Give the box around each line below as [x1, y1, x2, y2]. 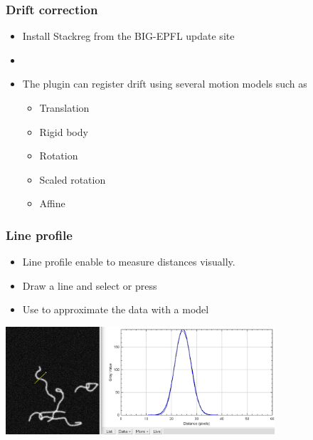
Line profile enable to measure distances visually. [22, 254, 235, 269]
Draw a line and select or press [22, 278, 157, 293]
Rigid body [39, 124, 88, 139]
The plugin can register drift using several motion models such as [22, 76, 307, 91]
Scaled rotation [39, 172, 106, 187]
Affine [39, 196, 65, 211]
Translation [39, 100, 90, 115]
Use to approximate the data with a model [22, 302, 209, 317]
